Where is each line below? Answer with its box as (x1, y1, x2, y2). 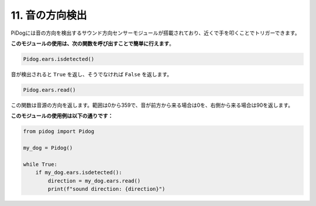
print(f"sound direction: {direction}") (47, 185, 166, 192)
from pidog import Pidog (23, 128, 95, 135)
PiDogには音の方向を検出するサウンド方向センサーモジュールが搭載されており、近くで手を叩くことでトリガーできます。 (11, 29, 300, 36)
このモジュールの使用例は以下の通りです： (11, 112, 114, 120)
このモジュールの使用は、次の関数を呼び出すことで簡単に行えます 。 (11, 40, 175, 47)
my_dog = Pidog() (23, 144, 73, 151)
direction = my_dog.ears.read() (47, 177, 140, 184)
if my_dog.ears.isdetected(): (35, 169, 122, 176)
